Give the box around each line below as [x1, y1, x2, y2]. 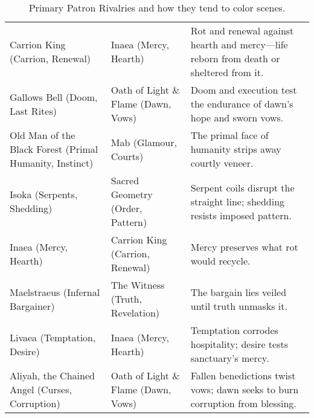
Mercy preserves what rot [190, 239, 298, 254]
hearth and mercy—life [190, 37, 288, 51]
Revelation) [111, 306, 160, 320]
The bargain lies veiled [190, 285, 287, 299]
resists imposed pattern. [190, 208, 292, 222]
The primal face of [190, 128, 269, 142]
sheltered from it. [190, 65, 264, 79]
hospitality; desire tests [190, 337, 289, 351]
